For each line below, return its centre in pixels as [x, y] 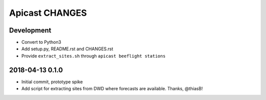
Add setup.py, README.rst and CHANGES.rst [67, 49]
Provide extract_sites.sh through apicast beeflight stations [94, 56]
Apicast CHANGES [48, 13]
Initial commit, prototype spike [52, 82]
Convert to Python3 [41, 42]
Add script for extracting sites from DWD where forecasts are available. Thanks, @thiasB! [112, 89]
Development [30, 30]
